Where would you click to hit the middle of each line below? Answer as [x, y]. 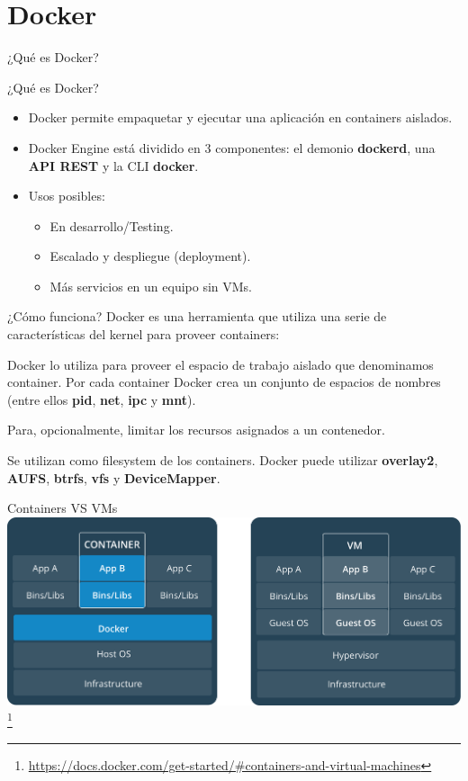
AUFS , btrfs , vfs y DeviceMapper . [114, 477]
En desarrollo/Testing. [112, 225]
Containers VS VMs [63, 508]
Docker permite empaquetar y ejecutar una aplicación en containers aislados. [240, 117]
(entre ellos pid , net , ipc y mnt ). [102, 399]
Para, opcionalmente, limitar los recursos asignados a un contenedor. [196, 430]
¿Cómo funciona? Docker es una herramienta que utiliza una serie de [197, 316]
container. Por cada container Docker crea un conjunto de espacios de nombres [224, 382]
